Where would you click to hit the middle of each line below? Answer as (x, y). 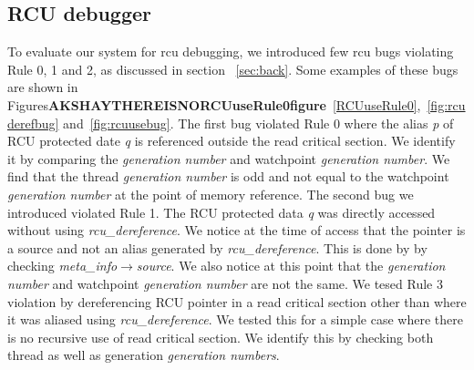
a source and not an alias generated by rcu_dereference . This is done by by (217, 247)
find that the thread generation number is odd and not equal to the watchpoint (228, 176)
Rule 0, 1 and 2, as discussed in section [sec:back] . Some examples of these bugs (233, 69)
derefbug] (33, 123)
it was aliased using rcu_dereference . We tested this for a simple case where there (235, 319)
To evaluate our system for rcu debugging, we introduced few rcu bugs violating (231, 51)
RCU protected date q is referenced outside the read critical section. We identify (232, 141)
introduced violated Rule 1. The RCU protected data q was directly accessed (222, 212)
